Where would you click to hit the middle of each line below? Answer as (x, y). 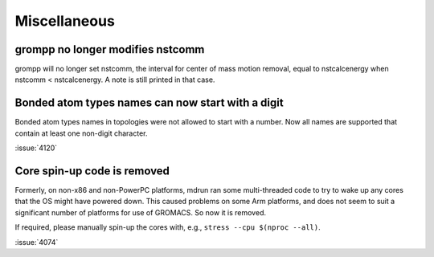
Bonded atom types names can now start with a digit (149, 103)
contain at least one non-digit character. (81, 133)
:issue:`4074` (37, 242)
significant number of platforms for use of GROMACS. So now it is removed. (141, 212)
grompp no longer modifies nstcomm (110, 49)
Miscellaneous (65, 21)
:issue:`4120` (36, 148)
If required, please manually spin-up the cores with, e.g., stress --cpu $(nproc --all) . (168, 227)
